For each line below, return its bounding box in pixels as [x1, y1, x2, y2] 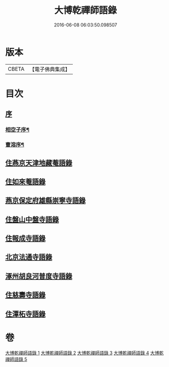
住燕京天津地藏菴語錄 [5, 158, 72, 167]
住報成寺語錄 [5, 234, 46, 243]
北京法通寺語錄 [5, 253, 52, 262]
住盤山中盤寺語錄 [5, 215, 59, 224]
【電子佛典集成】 [29, 66, 70, 73]
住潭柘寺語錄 [5, 309, 46, 318]
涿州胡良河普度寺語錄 [5, 272, 72, 280]
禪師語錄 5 [5, 356, 27, 362]
